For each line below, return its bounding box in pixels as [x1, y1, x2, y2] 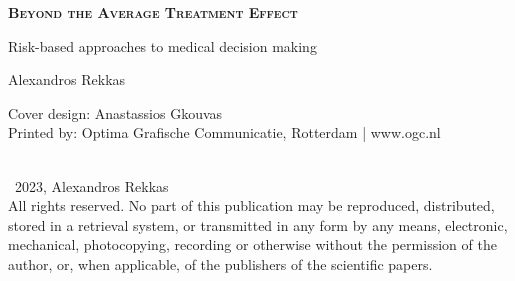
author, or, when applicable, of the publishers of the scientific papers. [8, 253, 433, 274]
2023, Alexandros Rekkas [14, 175, 169, 196]
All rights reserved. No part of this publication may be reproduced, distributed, [8, 195, 495, 216]
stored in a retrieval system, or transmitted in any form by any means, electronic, [8, 214, 508, 235]
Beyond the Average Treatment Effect [8, 2, 298, 22]
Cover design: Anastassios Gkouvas [8, 102, 223, 123]
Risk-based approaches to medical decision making [8, 35, 317, 56]
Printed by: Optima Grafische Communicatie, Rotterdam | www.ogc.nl [8, 122, 441, 143]
